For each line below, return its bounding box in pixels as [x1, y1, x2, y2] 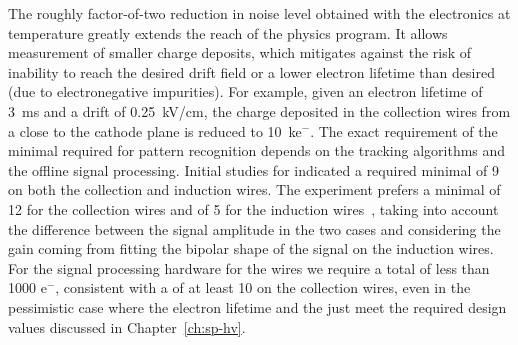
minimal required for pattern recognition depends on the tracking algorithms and [8, 140, 506, 161]
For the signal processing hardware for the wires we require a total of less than [8, 257, 490, 278]
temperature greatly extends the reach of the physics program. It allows [8, 22, 448, 43]
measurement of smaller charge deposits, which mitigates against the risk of [8, 42, 472, 63]
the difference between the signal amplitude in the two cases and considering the [8, 218, 501, 239]
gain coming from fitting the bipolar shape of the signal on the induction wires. [8, 238, 494, 259]
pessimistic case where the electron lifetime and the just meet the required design [8, 296, 507, 317]
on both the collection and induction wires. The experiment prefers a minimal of [8, 179, 501, 200]
